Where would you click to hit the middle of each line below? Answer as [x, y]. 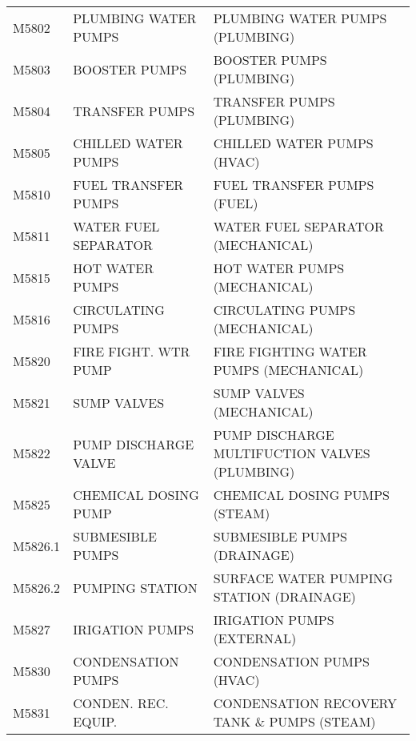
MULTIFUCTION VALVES [292, 453]
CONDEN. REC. [121, 703]
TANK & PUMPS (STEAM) [294, 721]
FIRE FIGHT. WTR [132, 351]
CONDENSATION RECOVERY [305, 703]
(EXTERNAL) [255, 638]
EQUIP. [95, 721]
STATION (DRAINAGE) [284, 596]
